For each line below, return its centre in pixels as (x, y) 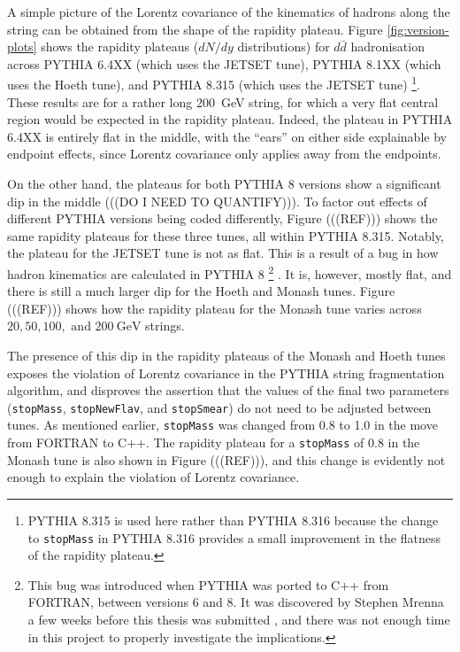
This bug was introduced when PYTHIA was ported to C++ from (208, 584)
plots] (22, 47)
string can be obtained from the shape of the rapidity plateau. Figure (195, 29)
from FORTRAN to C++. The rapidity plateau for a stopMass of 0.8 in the (214, 442)
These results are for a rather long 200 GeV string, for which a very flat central (223, 101)
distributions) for (284, 47)
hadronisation (387, 47)
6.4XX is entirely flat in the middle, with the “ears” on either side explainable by (227, 136)
